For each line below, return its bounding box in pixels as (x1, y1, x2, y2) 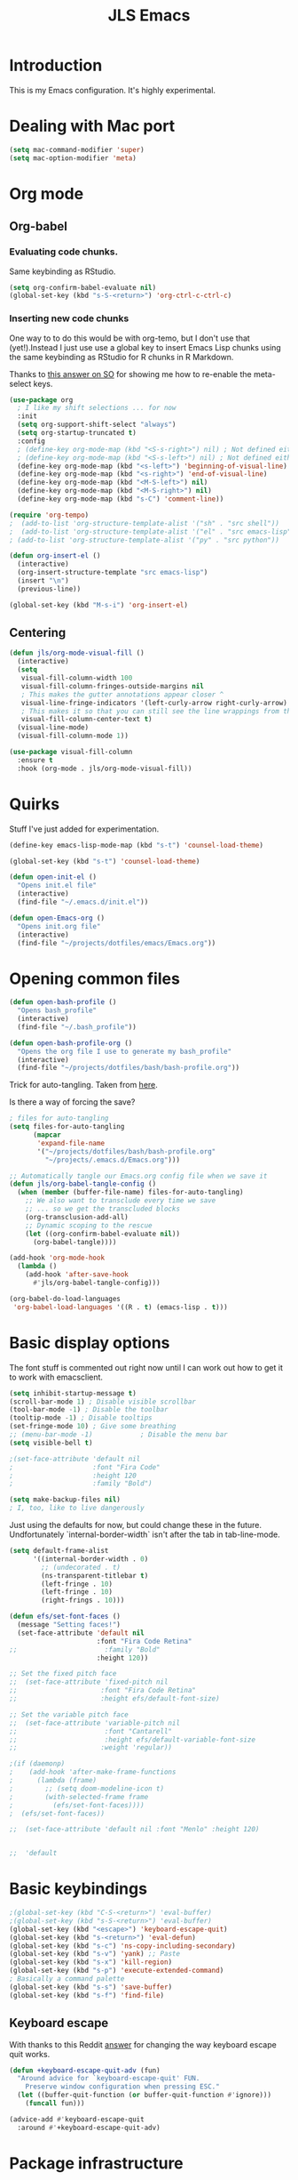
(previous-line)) (17, 584, 82, 593)
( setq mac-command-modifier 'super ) (9, 145, 145, 154)
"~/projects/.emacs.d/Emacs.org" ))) (44, 1155, 180, 1164)
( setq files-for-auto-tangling (9, 1122, 125, 1131)
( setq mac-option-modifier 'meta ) (9, 153, 137, 163)
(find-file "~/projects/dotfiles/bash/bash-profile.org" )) (17, 1064, 240, 1073)
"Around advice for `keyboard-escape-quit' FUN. (17, 2074, 200, 2083)
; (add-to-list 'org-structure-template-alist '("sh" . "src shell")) (9, 519, 279, 527)
